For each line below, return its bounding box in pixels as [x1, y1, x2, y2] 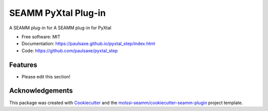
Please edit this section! [21, 73, 70, 79]
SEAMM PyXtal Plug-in [9, 7, 106, 18]
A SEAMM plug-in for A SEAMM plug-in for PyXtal [9, 25, 112, 31]
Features [9, 60, 37, 69]
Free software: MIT [21, 34, 61, 40]
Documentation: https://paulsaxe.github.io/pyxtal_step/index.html [21, 41, 155, 47]
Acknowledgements [9, 87, 73, 95]
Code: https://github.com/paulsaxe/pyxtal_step [21, 48, 118, 54]
